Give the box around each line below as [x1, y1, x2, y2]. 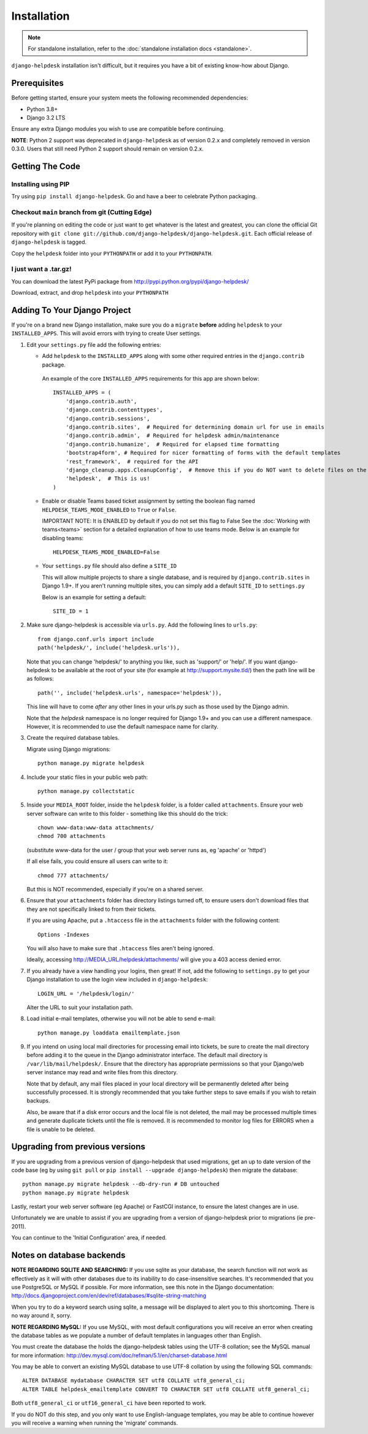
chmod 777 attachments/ [37, 872, 109, 879]
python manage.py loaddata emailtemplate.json [37, 1029, 180, 1036]
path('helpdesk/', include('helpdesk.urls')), [37, 645, 180, 651]
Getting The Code [11, 161, 81, 171]
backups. [26, 1097, 50, 1104]
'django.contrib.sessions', [65, 415, 150, 422]
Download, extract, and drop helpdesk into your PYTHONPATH [11, 289, 169, 296]
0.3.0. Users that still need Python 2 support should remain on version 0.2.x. [11, 145, 204, 153]
